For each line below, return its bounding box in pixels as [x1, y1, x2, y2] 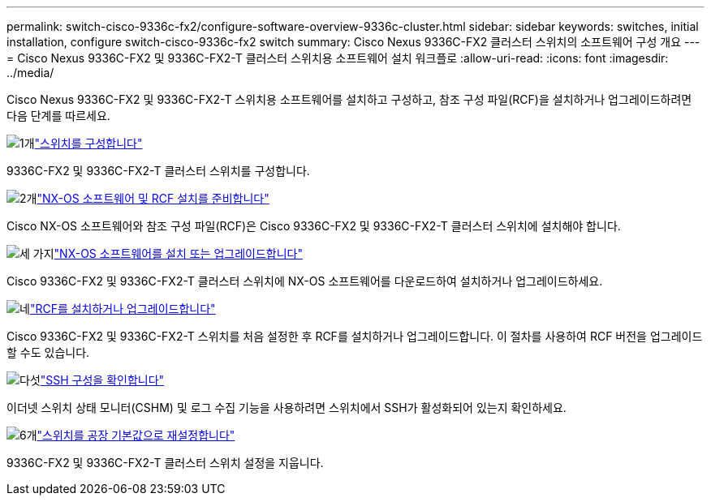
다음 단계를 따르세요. [6, 109, 110, 122]
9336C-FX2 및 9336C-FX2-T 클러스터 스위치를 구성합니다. [6, 164, 310, 178]
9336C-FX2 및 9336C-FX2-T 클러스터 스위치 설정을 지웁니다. [6, 456, 324, 470]
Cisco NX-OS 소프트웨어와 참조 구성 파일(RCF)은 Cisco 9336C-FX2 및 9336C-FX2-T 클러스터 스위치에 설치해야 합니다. [6, 219, 621, 233]
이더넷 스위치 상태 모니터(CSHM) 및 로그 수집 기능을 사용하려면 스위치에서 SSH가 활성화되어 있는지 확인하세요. [6, 401, 567, 414]
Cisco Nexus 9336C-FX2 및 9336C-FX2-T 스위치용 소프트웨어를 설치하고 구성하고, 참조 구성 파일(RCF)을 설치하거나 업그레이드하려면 [6, 92, 692, 106]
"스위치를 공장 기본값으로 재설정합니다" [37, 428, 235, 442]
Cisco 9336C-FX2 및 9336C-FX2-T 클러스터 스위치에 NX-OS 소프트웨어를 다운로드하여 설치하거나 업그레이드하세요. [6, 274, 603, 288]
